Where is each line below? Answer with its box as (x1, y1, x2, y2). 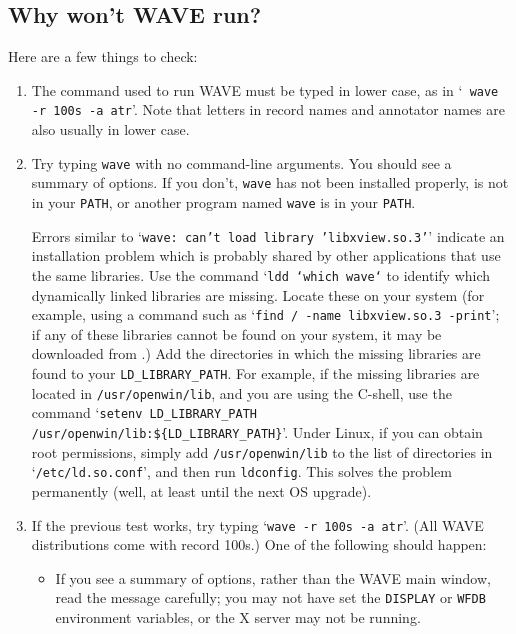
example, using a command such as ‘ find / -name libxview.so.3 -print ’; (31, 304, 500, 325)
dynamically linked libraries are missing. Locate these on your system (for (31, 284, 485, 305)
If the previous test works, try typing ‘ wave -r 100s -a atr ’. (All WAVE (31, 514, 484, 535)
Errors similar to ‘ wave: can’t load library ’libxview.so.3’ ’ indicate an (31, 225, 505, 246)
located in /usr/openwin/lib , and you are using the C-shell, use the (31, 382, 452, 403)
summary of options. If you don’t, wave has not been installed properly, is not (31, 172, 509, 193)
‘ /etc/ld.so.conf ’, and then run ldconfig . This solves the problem (31, 461, 452, 482)
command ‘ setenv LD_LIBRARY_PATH (31, 402, 257, 423)
